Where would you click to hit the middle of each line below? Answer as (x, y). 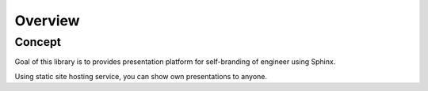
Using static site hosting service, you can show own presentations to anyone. (141, 76)
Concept (38, 42)
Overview (47, 21)
